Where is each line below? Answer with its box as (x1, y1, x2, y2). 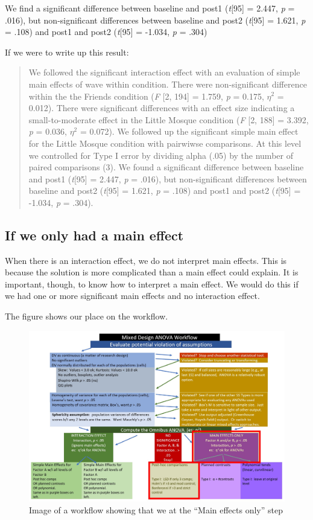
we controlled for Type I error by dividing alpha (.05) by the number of (28, 149, 293, 161)
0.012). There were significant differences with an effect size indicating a (28, 101, 295, 114)
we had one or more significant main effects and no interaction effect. (5, 289, 260, 302)
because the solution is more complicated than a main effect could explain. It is (5, 266, 299, 278)
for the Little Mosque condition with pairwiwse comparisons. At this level (28, 136, 302, 149)
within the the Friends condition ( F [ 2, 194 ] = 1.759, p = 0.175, (28, 89, 264, 102)
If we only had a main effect (5, 225, 184, 244)
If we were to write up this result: (5, 45, 129, 58)
